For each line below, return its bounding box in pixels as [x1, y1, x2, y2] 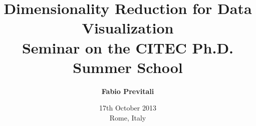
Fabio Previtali [101, 85, 154, 96]
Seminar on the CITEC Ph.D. [22, 37, 234, 57]
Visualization [82, 17, 174, 38]
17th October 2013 [99, 102, 156, 113]
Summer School [73, 56, 183, 77]
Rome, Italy [109, 112, 146, 122]
